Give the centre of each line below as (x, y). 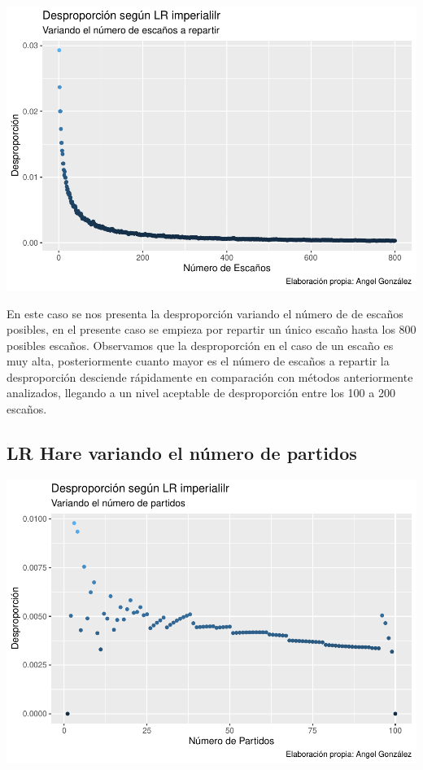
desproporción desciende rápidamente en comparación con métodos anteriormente (210, 376)
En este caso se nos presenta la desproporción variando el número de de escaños (205, 313)
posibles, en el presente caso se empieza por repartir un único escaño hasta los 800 (211, 329)
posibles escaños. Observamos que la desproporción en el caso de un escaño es (200, 345)
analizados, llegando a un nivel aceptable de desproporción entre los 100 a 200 (201, 393)
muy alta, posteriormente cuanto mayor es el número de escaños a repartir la (198, 361)
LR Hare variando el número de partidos (182, 453)
